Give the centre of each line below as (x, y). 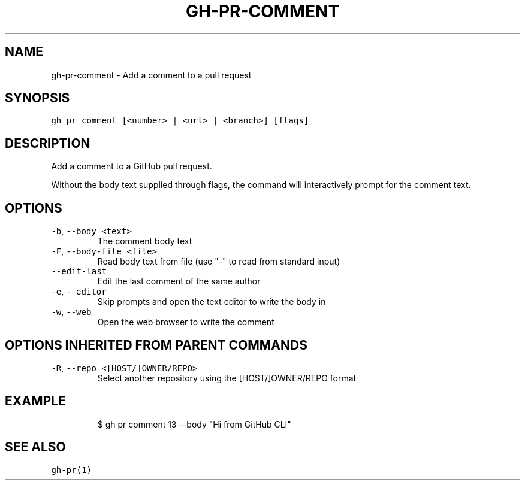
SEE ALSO (35, 447)
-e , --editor (79, 292)
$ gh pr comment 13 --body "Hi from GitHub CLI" (194, 424)
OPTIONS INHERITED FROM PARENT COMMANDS (156, 345)
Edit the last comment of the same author (179, 281)
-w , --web (71, 312)
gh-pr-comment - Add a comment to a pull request (151, 75)
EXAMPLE (35, 401)
